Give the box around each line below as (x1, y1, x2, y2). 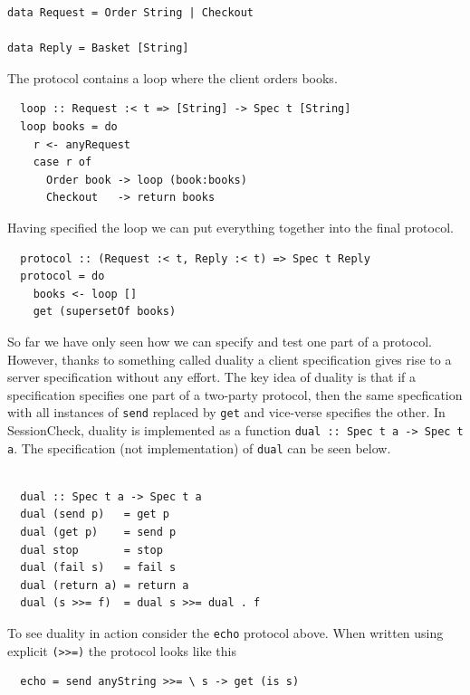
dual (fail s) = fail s (20, 561, 177, 575)
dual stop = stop (20, 543, 163, 557)
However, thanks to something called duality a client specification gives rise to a (7, 349, 452, 368)
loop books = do (20, 119, 118, 133)
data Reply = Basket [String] (7, 42, 189, 55)
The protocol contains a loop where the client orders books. (7, 68, 338, 87)
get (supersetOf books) (33, 305, 177, 319)
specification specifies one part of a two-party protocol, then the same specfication (7, 385, 463, 404)
